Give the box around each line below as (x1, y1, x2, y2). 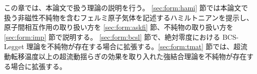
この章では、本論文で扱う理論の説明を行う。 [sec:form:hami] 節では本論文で (4, 2, 248, 12)
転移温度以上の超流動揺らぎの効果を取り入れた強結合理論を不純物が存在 (10, 51, 247, 61)
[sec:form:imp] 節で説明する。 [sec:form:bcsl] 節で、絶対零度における (4, 31, 220, 42)
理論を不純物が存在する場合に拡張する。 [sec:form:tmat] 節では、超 (26, 41, 241, 52)
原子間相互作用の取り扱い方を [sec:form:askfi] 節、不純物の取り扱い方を (4, 22, 233, 32)
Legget (4, 41, 24, 52)
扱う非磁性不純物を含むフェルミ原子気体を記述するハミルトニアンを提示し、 (4, 12, 254, 22)
